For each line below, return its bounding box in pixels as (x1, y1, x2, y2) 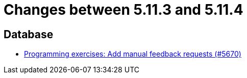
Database (4, 28, 54, 41)
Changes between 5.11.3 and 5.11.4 (4, 1, 243, 18)
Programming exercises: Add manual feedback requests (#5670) (24, 49, 241, 59)
